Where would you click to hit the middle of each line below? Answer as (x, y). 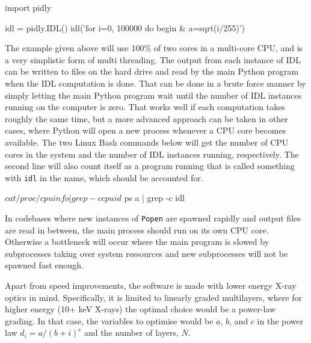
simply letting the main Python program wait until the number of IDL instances (153, 95)
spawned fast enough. (44, 265)
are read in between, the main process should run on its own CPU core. (137, 230)
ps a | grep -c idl (154, 198)
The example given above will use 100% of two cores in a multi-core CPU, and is (154, 48)
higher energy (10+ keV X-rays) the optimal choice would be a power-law (140, 309)
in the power (280, 320)
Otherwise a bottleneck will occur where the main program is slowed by (137, 242)
